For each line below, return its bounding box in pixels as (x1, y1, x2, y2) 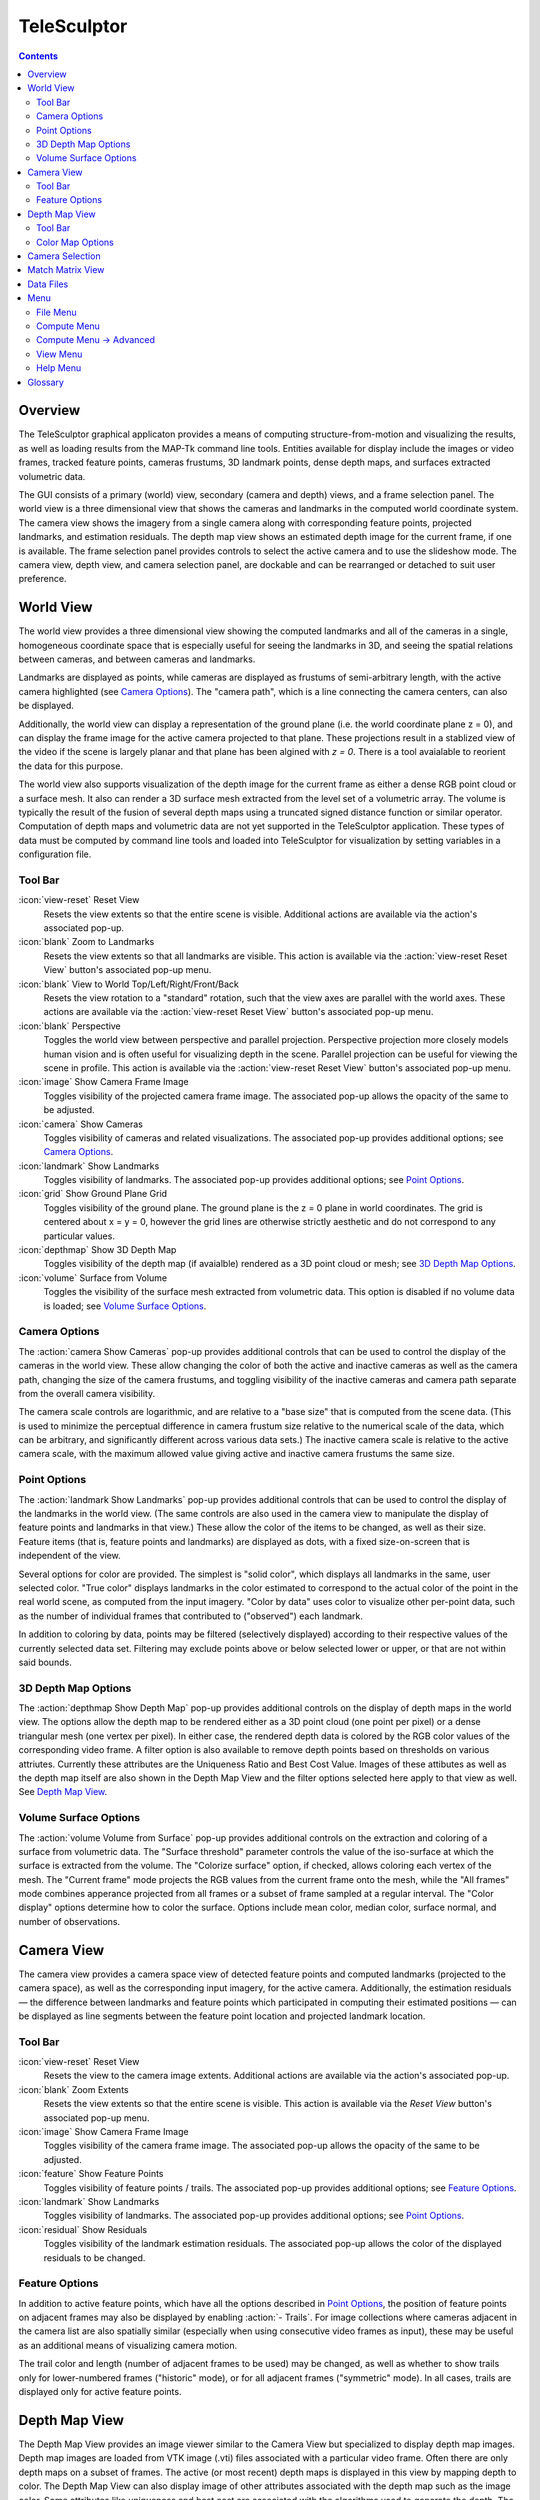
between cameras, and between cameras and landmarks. (18, 653, 256, 665)
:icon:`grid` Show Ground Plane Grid (18, 1188, 168, 1200)
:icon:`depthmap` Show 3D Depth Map (18, 1244, 177, 1256)
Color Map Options (36, 236, 114, 248)
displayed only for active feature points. (18, 2386, 182, 2398)
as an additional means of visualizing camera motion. (18, 2339, 238, 2351)
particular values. (43, 1230, 115, 1242)
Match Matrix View (27, 264, 105, 276)
